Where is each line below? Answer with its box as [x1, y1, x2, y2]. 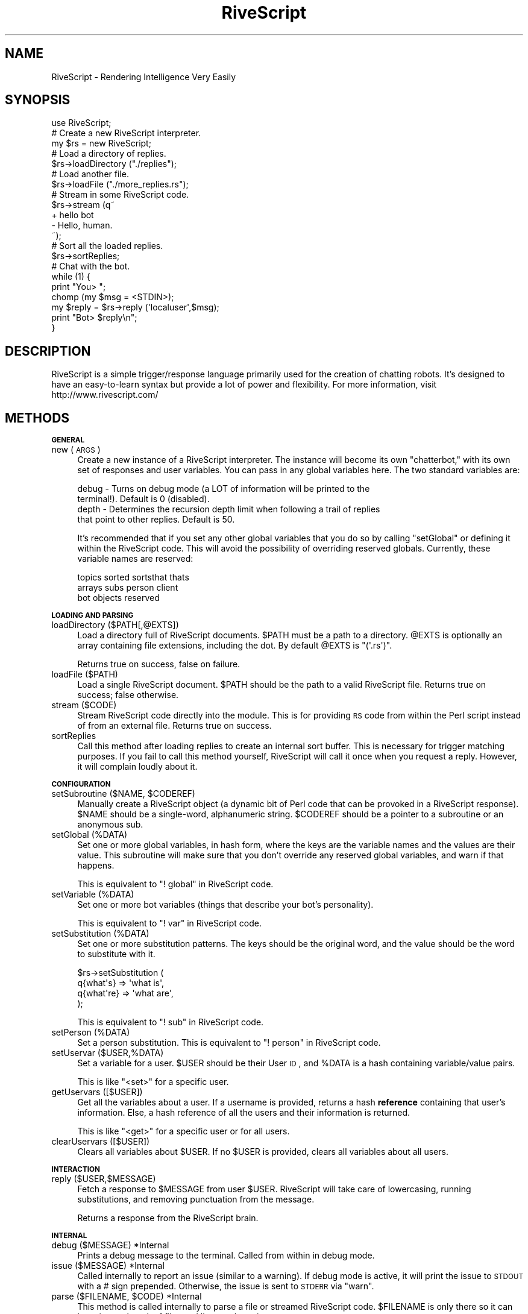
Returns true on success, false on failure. [77, 659, 240, 670]
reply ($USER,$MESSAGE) [51, 1174, 156, 1184]
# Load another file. [51, 169, 129, 180]
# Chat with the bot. [51, 261, 130, 272]
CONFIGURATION [51, 780, 111, 789]
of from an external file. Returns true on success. [77, 720, 272, 731]
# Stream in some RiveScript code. [51, 189, 189, 200]
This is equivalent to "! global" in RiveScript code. [77, 879, 274, 890]
